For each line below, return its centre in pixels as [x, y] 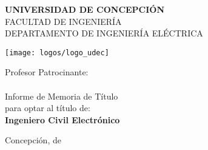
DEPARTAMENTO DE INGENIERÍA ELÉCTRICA [104, 33]
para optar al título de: [48, 108]
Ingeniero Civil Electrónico [62, 119]
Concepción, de [33, 140]
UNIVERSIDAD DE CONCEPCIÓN [85, 9]
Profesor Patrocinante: [47, 72]
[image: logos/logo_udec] [57, 53]
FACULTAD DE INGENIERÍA [63, 21]
